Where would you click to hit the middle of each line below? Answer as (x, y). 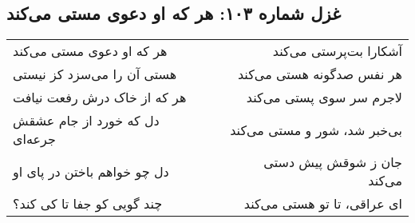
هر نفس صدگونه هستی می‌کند (320, 74)
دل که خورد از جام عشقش (86, 121)
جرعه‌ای (34, 139)
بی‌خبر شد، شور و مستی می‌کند (316, 129)
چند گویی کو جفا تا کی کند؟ (88, 204)
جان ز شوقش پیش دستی (333, 162)
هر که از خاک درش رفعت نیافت (100, 98)
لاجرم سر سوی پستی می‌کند (324, 98)
